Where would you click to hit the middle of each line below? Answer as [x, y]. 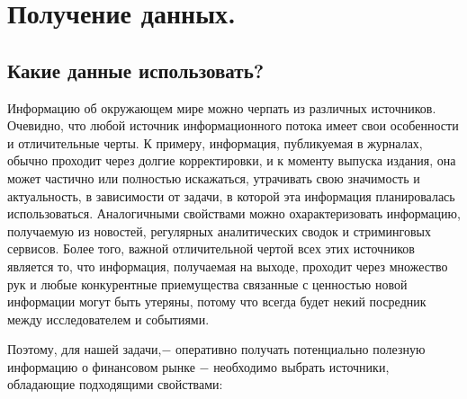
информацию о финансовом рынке [101, 366]
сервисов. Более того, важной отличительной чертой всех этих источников [211, 248]
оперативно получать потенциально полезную [300, 349]
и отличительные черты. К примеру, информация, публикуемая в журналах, [215, 142]
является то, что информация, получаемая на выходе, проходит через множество [228, 266]
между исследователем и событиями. [108, 319]
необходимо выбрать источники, [301, 366]
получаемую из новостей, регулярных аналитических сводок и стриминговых [219, 231]
